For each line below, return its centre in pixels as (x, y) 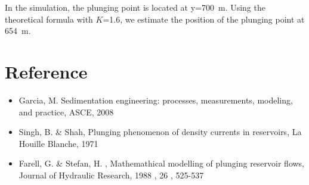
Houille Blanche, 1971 (58, 143)
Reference (46, 71)
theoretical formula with (49, 19)
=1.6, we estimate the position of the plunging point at (204, 19)
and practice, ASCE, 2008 (66, 112)
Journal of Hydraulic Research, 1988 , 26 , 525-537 (111, 175)
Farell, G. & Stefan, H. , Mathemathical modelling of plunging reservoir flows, (162, 163)
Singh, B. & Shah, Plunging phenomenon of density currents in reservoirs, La (160, 132)
